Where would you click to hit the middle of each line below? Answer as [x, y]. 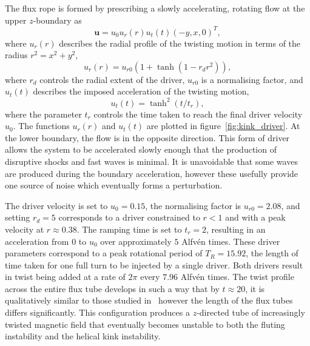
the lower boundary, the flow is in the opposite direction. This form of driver [147, 137]
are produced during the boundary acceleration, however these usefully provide [152, 173]
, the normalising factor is [193, 205]
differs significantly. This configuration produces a [97, 312]
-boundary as [57, 20]
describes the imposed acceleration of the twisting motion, [141, 91]
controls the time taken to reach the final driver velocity [198, 114]
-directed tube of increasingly [251, 312]
